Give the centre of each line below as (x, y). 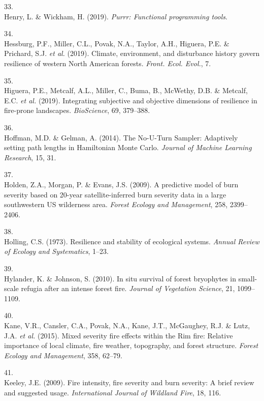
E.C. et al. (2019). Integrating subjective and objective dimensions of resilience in (131, 100)
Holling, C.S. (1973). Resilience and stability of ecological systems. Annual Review (132, 241)
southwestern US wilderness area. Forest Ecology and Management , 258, (116, 204)
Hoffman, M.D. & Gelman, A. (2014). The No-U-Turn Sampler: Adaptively (121, 137)
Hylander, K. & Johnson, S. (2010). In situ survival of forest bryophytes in (120, 278)
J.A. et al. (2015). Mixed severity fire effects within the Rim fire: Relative (119, 335)
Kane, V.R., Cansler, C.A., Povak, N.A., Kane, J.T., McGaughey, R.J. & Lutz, (127, 325)
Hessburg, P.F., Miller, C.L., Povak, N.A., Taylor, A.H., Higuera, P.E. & (117, 43)
